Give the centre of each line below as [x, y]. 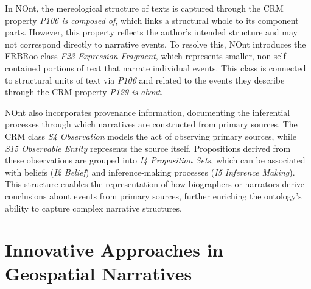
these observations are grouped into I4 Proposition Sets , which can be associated [155, 160]
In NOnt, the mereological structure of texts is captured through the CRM [144, 8]
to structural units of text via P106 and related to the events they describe [145, 80]
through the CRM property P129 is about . [84, 92]
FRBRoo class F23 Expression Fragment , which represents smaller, [130, 56]
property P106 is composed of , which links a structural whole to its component [152, 20]
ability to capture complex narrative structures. [93, 208]
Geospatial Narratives [99, 273]
